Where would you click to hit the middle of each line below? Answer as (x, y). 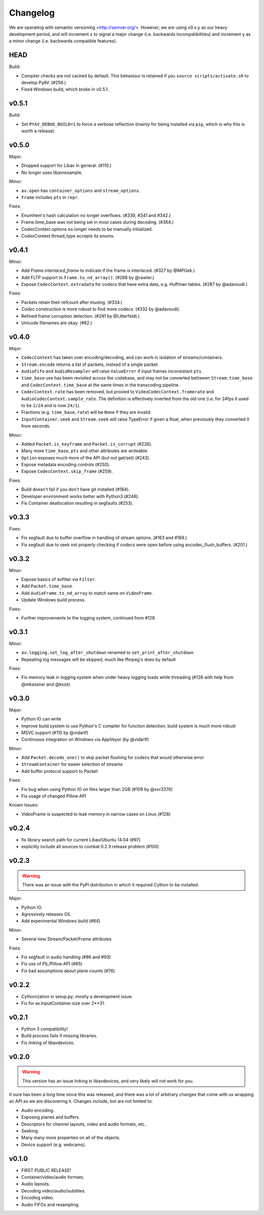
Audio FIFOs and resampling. (51, 1204)
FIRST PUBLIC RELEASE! (46, 1170)
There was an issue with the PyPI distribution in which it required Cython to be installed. (111, 884)
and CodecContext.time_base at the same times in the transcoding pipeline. (100, 385)
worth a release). (38, 131)
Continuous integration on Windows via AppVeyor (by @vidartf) (85, 739)
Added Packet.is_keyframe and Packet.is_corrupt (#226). (87, 444)
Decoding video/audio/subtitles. (54, 1191)
